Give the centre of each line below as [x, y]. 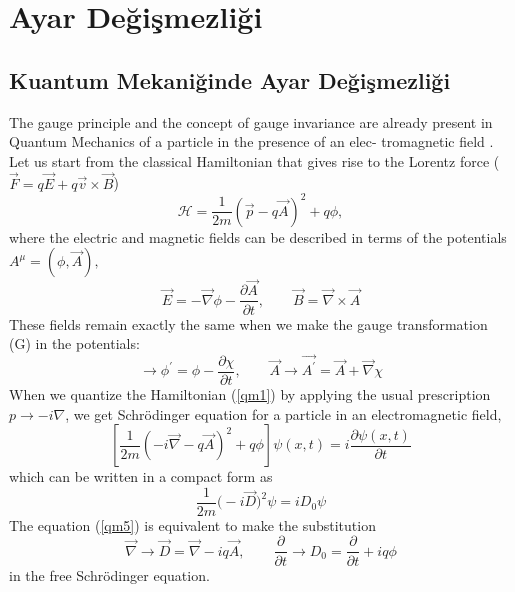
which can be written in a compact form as [141, 476]
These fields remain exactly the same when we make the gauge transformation [248, 323]
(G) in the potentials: [74, 343]
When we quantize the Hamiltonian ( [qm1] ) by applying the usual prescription [250, 394]
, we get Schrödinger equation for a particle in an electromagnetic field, [283, 413]
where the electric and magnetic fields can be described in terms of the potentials [258, 236]
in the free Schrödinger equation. [109, 574]
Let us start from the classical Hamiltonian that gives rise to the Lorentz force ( [254, 160]
